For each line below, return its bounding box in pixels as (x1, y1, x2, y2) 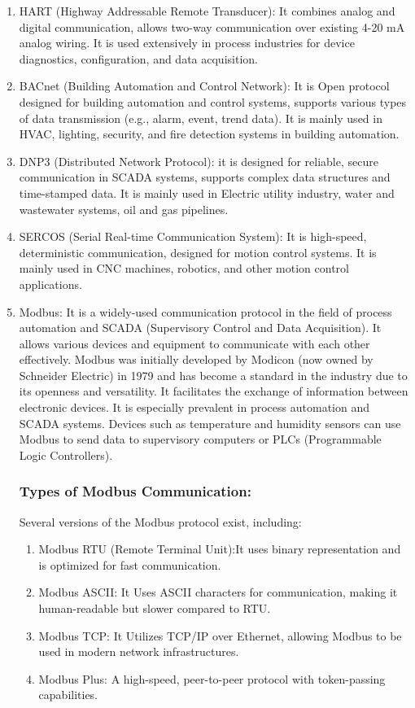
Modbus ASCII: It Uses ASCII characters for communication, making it (38, 583, 398, 601)
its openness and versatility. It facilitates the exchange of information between (19, 382, 408, 400)
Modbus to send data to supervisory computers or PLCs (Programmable (19, 430, 382, 448)
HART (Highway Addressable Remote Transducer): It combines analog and (19, 2, 395, 19)
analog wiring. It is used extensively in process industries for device (19, 34, 355, 51)
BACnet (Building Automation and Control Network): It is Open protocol (19, 77, 390, 94)
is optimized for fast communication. (38, 556, 221, 573)
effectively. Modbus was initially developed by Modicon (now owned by (19, 351, 373, 368)
